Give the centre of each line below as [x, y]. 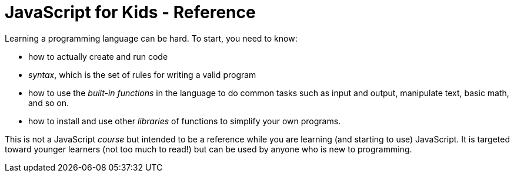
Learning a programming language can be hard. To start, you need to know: [151, 38]
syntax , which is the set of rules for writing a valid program [142, 74]
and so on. [49, 103]
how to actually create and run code [98, 56]
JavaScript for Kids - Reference [130, 12]
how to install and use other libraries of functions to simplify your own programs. [185, 121]
